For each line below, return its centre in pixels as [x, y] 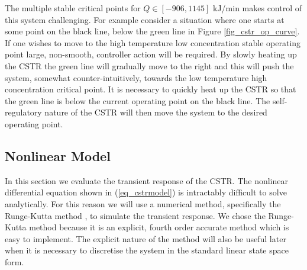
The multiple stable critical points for [73, 8]
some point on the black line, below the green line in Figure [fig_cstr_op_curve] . [152, 31]
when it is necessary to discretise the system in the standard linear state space [147, 250]
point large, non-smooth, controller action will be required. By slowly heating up [151, 54]
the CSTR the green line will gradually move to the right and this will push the [149, 65]
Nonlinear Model [58, 155]
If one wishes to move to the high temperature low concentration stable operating [153, 42]
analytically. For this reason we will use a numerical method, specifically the [143, 203]
